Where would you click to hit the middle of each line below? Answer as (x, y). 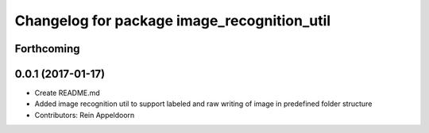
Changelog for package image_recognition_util (173, 21)
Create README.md (68, 93)
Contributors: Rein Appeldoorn (85, 115)
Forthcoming (47, 49)
